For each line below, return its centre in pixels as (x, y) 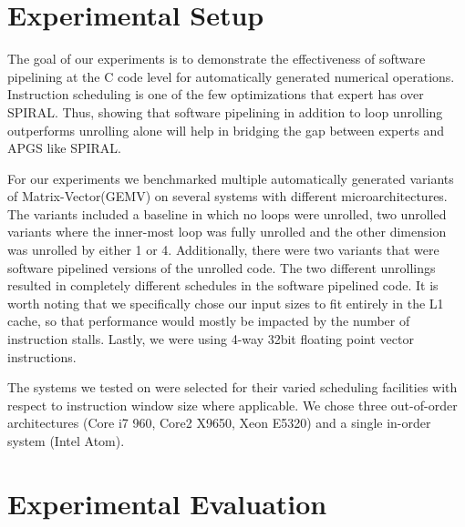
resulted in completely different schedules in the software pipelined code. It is (223, 285)
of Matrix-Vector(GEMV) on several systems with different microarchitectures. (227, 196)
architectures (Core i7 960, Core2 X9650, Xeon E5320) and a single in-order (219, 423)
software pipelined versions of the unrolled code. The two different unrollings (222, 267)
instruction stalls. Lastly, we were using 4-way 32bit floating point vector (211, 339)
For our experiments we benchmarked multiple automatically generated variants (231, 178)
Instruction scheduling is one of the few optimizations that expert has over (216, 94)
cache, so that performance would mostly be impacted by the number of (209, 321)
